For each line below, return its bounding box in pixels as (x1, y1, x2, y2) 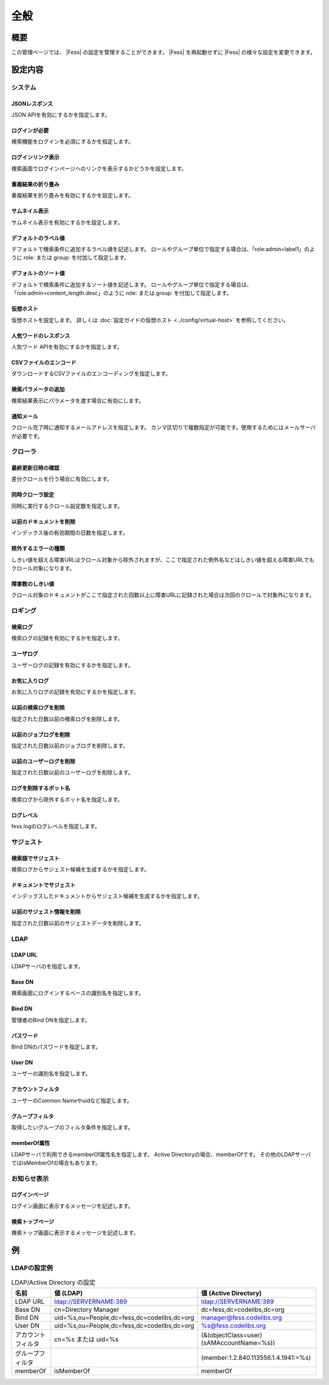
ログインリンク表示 (11, 153, 60, 161)
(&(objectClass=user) (201, 1331, 263, 1339)
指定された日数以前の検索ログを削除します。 (11, 715, 123, 722)
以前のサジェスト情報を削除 (11, 908, 81, 915)
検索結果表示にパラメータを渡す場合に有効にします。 (11, 397, 144, 404)
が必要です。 (11, 432, 43, 440)
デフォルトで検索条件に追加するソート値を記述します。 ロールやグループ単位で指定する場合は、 (11, 281, 252, 288)
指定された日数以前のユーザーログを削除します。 (11, 769, 134, 776)
